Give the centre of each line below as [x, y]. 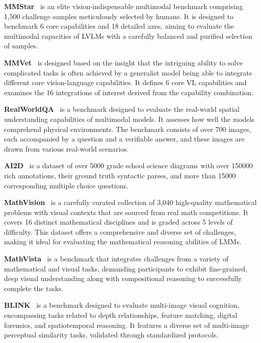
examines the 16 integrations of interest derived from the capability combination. [129, 92]
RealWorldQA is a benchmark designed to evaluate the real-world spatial [122, 109]
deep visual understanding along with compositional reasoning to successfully [123, 278]
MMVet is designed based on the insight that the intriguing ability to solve [123, 62]
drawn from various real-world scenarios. [66, 148]
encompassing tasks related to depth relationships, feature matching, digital [121, 315]
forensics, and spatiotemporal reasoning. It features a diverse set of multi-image [126, 325]
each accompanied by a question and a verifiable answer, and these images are [124, 139]
